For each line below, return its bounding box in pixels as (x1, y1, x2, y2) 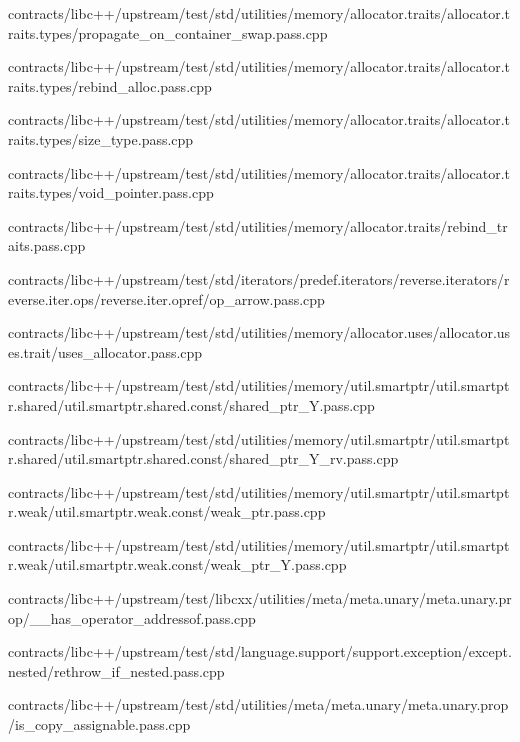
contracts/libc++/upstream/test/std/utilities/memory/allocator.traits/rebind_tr (8, 215, 508, 236)
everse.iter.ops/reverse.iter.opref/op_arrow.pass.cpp (8, 288, 325, 309)
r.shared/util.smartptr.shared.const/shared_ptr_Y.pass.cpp (8, 394, 375, 415)
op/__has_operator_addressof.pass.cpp (8, 607, 256, 628)
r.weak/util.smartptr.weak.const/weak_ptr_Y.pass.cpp (8, 554, 347, 575)
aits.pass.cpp (8, 235, 86, 256)
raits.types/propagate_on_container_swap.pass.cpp (8, 22, 328, 43)
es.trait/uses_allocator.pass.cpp (8, 341, 203, 362)
